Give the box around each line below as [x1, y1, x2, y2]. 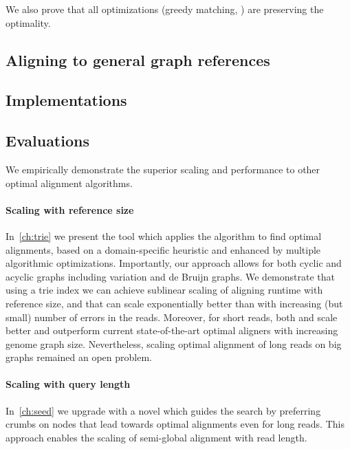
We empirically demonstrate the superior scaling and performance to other [6, 162, 320, 176]
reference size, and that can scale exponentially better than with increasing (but [6, 296, 343, 310]
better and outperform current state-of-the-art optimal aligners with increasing [6, 323, 338, 338]
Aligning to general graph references [6, 49, 270, 70]
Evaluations [6, 130, 89, 151]
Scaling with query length [6, 377, 131, 391]
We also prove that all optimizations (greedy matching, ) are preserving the [6, 2, 324, 16]
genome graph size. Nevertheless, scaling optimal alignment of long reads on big [6, 336, 342, 351]
